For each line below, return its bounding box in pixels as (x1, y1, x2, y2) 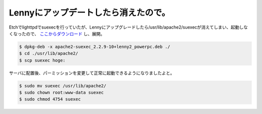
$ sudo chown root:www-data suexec (19, 90, 104, 96)
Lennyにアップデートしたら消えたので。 (9, 7, 170, 18)
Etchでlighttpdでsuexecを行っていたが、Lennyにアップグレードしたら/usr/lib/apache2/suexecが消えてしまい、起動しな (9, 24, 248, 30)
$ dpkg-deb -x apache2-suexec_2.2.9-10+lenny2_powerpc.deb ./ (19, 44, 170, 49)
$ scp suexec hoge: (19, 57, 65, 63)
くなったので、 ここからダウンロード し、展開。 (9, 31, 105, 36)
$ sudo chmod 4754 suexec (19, 97, 81, 102)
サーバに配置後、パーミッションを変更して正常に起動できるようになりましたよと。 (9, 70, 175, 76)
